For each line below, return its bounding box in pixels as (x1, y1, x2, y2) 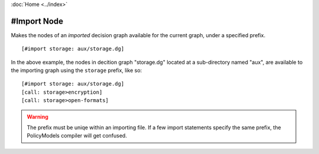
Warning (27, 113, 48, 120)
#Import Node (11, 16, 64, 26)
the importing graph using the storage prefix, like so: (11, 67, 142, 74)
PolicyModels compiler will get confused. (27, 132, 127, 139)
